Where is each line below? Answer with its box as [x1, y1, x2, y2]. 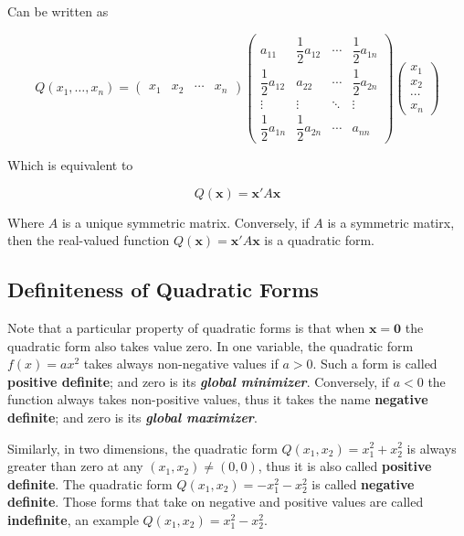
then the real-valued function [7, 230, 170, 250]
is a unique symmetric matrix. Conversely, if [61, 212, 310, 231]
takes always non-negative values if [83, 354, 279, 373]
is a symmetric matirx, [327, 212, 455, 231]
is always [406, 438, 457, 457]
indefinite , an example [7, 509, 139, 529]
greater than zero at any [7, 456, 143, 476]
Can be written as [7, 2, 109, 20]
